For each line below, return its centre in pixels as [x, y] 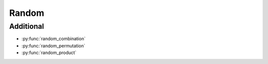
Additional [27, 26]
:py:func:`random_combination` [54, 39]
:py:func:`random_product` [49, 53]
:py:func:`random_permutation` [53, 46]
